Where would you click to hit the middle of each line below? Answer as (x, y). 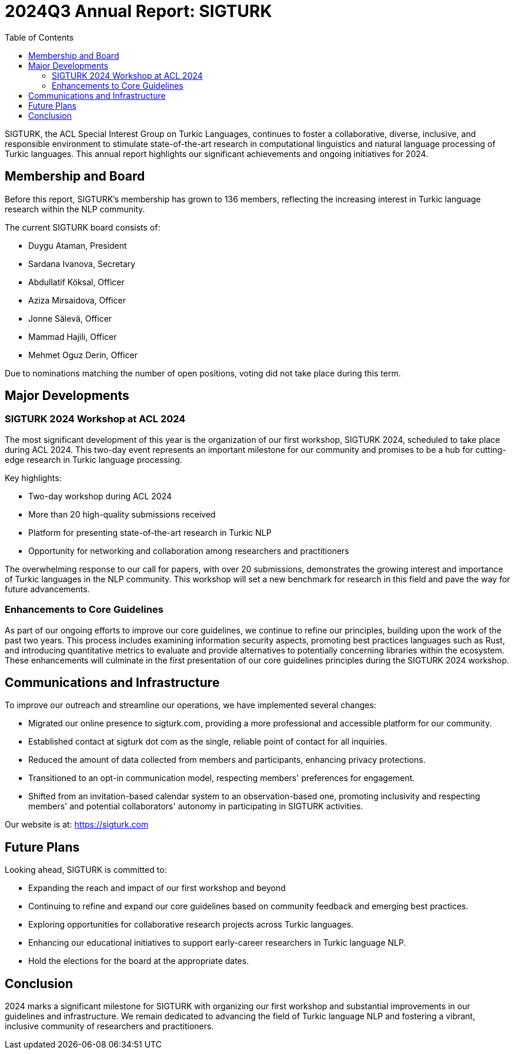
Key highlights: (33, 478)
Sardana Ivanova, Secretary (82, 263)
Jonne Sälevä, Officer (70, 318)
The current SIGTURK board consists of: (83, 227)
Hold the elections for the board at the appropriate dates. (139, 961)
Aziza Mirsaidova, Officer (77, 300)
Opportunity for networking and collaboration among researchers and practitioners (189, 551)
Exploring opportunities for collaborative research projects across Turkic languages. (191, 925)
